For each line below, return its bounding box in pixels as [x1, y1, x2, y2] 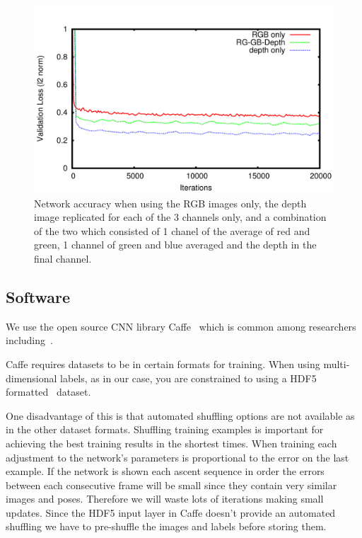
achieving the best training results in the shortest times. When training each [6, 435, 337, 450]
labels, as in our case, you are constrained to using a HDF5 [60, 370, 317, 385]
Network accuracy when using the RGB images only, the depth [34, 195, 307, 210]
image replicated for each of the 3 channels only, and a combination [34, 210, 327, 224]
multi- [323, 356, 350, 371]
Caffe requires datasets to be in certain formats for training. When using [6, 356, 320, 371]
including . [6, 333, 53, 348]
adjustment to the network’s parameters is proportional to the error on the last [6, 450, 349, 464]
